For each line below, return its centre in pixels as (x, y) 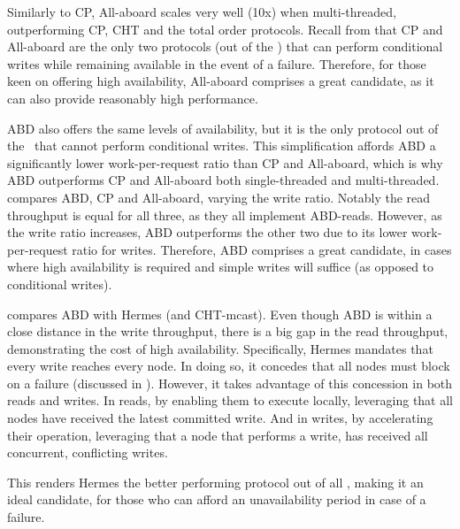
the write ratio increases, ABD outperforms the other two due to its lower (207, 232)
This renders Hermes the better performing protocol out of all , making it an (215, 482)
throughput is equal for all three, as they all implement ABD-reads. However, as (225, 215)
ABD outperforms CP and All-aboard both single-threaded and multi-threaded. (223, 180)
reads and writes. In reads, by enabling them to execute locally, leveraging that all (230, 400)
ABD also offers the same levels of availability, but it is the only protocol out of (223, 128)
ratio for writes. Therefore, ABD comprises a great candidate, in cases (262, 249)
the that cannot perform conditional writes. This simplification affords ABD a (222, 146)
